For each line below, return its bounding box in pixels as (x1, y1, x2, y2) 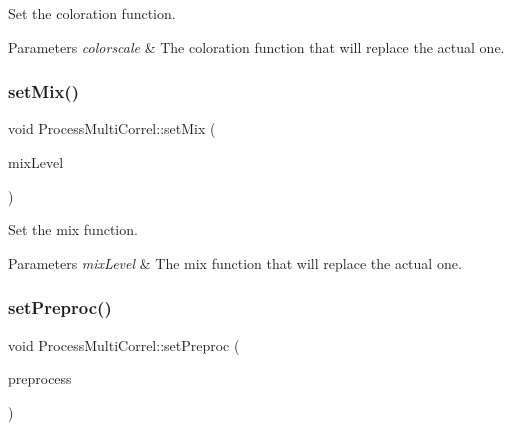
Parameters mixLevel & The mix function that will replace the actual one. (8, 252, 462, 273)
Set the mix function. (8, 219, 138, 240)
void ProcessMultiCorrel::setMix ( (8, 118, 216, 139)
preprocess (8, 368, 72, 389)
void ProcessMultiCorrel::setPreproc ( (8, 334, 240, 355)
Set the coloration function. (8, 3, 176, 23)
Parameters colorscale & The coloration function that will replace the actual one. (8, 36, 505, 57)
